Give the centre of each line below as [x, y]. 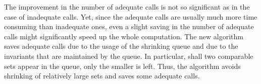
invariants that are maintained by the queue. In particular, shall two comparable [129, 56]
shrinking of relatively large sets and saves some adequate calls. [102, 76]
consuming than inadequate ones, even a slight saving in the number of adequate [129, 26]
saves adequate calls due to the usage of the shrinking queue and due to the [121, 46]
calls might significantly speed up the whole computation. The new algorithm [124, 36]
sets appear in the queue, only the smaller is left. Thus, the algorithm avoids [122, 66]
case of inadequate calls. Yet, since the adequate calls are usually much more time [131, 16]
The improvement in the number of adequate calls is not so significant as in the [127, 7]
